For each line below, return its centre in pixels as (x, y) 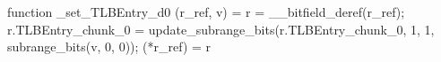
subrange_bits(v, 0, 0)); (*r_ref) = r (109, 46)
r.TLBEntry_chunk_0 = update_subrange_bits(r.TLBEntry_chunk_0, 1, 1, (221, 29)
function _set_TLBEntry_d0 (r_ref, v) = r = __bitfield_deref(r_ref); (206, 12)
